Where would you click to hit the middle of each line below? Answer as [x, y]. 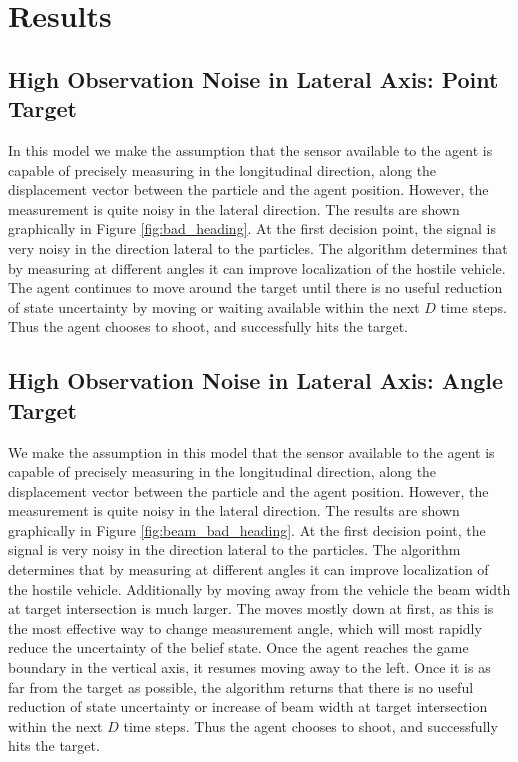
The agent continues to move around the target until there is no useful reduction [255, 287]
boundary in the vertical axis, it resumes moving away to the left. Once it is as [249, 667]
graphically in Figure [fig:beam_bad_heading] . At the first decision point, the [247, 529]
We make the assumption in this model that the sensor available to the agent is [251, 451]
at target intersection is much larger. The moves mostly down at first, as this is [251, 608]
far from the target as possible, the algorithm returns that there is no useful [241, 686]
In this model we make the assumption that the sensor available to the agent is [250, 149]
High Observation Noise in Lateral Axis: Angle [256, 380]
